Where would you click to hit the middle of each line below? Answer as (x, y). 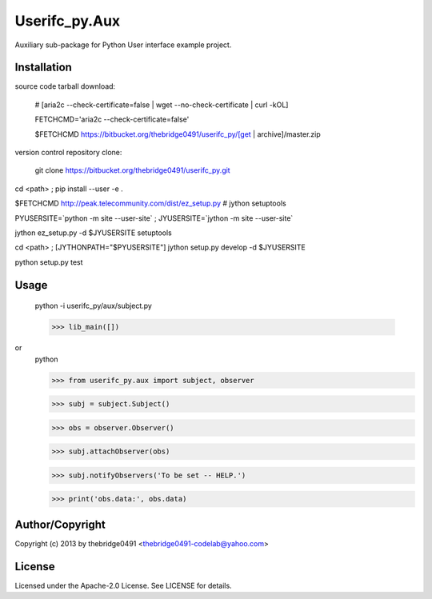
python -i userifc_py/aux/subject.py (93, 306)
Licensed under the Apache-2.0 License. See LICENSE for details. (123, 585)
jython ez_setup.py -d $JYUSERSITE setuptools (93, 233)
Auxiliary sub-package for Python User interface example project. (123, 45)
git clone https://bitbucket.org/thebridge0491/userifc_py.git (133, 170)
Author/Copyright (60, 524)
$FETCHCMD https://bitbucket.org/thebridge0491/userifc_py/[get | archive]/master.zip (178, 134)
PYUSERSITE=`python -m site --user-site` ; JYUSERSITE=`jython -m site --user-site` (154, 218)
